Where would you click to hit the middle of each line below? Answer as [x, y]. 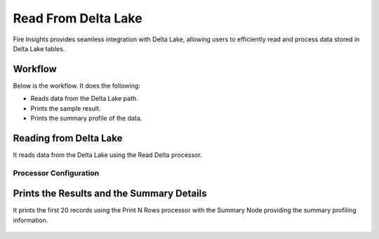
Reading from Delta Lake [68, 138]
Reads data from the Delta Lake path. [84, 99]
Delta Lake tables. [39, 48]
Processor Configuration [56, 173]
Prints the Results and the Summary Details [110, 194]
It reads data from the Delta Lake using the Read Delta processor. [108, 155]
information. [31, 220]
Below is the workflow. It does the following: [77, 86]
